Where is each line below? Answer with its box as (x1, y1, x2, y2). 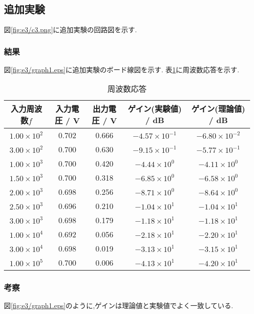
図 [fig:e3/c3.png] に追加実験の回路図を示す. (4, 24, 137, 35)
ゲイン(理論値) (191, 103, 245, 115)
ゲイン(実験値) (127, 103, 182, 115)
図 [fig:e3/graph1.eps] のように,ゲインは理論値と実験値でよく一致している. (4, 300, 233, 310)
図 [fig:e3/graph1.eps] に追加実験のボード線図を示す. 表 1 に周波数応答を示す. (4, 64, 239, 75)
